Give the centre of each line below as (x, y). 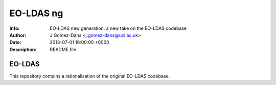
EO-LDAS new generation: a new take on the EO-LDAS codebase (118, 28)
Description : (23, 49)
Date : (15, 42)
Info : (15, 28)
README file (63, 49)
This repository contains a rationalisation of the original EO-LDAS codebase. (90, 76)
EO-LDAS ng (36, 13)
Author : (18, 35)
